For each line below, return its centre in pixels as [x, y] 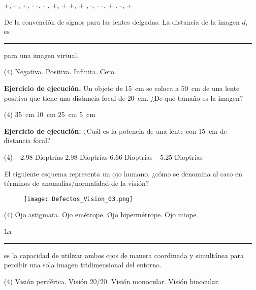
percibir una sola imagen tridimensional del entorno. [83, 265]
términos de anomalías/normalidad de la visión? [77, 183]
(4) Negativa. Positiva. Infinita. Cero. [60, 72]
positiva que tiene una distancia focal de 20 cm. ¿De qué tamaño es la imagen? [124, 98]
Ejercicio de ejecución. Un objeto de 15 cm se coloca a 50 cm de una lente [122, 88]
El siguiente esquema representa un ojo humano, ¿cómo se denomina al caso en [123, 173]
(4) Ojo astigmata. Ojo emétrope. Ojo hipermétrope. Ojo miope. [101, 215]
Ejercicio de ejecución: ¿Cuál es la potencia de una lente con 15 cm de [115, 130]
